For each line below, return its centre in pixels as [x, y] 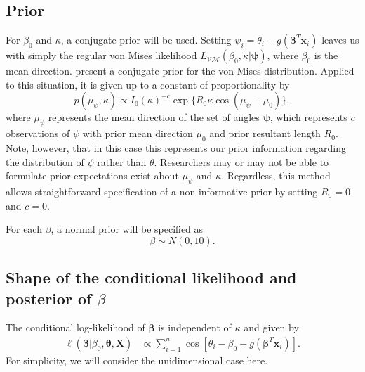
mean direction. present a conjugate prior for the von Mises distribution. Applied [180, 71]
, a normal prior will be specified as [127, 229]
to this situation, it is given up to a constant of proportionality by [148, 84]
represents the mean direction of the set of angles [154, 117]
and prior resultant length [265, 133]
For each [24, 229]
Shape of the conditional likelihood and [151, 277]
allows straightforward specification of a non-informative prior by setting [162, 191]
